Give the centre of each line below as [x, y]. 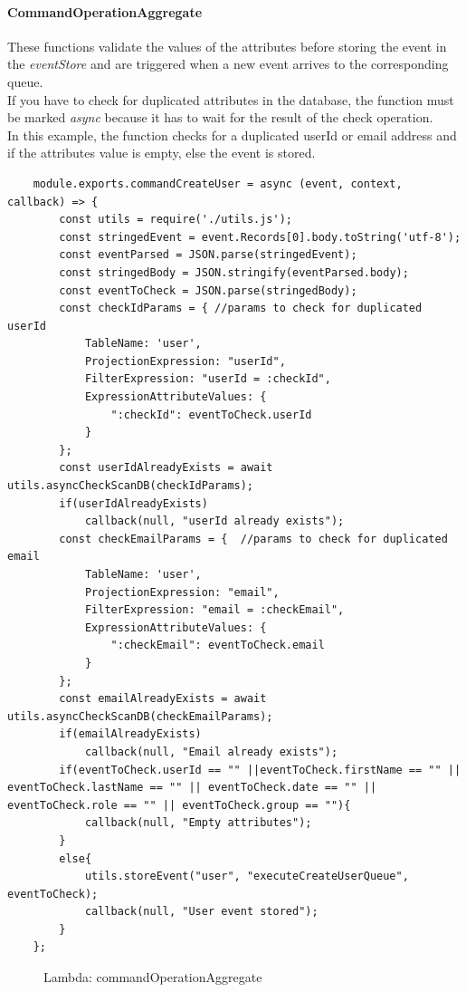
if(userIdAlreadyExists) [133, 503]
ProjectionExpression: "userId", [185, 361]
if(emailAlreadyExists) [130, 734]
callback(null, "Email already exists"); [211, 751]
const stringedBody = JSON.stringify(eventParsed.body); [234, 272]
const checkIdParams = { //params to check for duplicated [241, 308]
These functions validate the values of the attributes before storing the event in [227, 46]
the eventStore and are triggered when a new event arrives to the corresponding [228, 64]
